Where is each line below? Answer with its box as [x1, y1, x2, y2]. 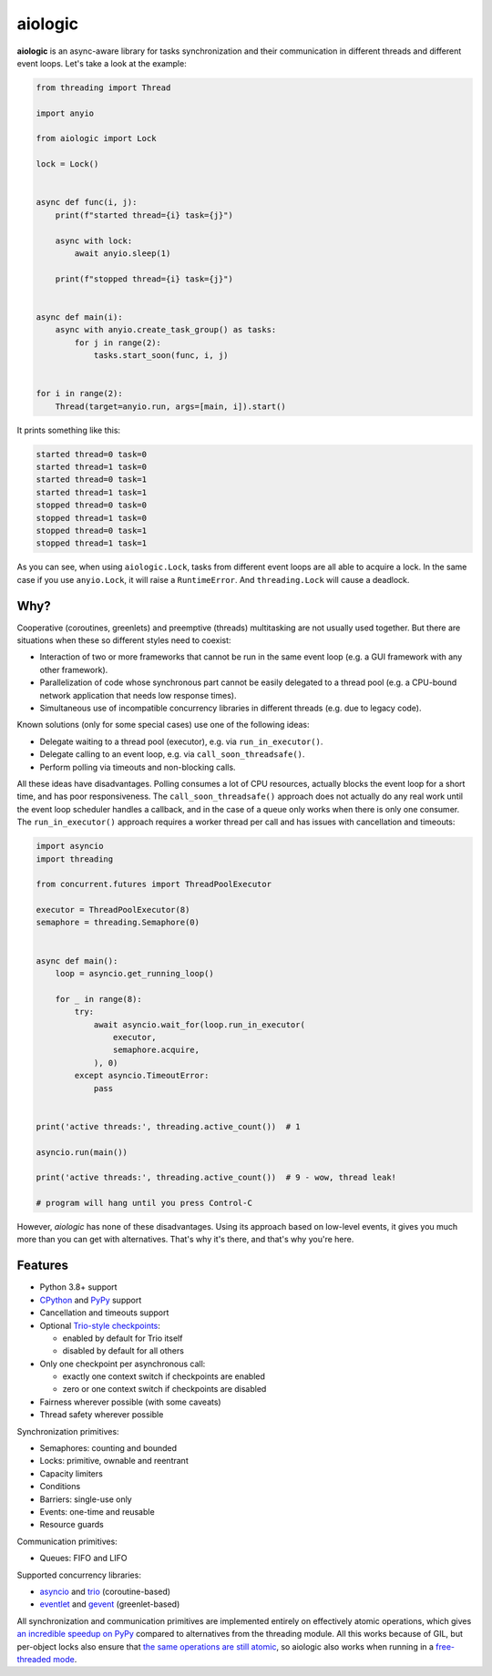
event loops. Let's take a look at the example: [16, 57, 187, 68]
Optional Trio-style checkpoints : [39, 1320, 161, 1331]
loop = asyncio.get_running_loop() [55, 968, 214, 979]
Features [16, 1258, 68, 1273]
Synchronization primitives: [16, 1426, 119, 1436]
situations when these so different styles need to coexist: [16, 635, 231, 646]
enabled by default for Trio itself [62, 1333, 183, 1344]
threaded [16, 1653, 52, 1664]
